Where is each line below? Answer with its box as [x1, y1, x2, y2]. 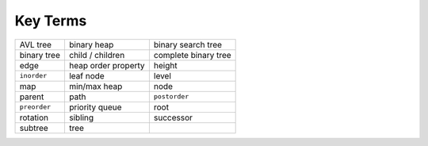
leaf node [68, 70, 105, 81]
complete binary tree [153, 49, 231, 60]
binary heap [68, 39, 114, 50]
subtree [19, 122, 49, 133]
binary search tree [153, 39, 222, 50]
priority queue [68, 102, 122, 113]
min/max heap [68, 80, 123, 91]
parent [19, 91, 44, 102]
